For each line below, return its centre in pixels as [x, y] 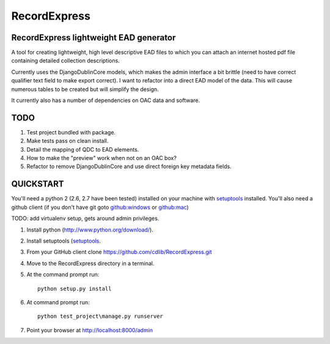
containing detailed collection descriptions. [66, 60]
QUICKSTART [38, 184]
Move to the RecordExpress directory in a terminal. [90, 263]
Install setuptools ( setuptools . [64, 241]
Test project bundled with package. [71, 132]
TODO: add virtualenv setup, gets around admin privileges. [85, 218]
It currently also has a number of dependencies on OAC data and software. [106, 100]
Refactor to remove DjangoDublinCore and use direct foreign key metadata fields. [129, 167]
